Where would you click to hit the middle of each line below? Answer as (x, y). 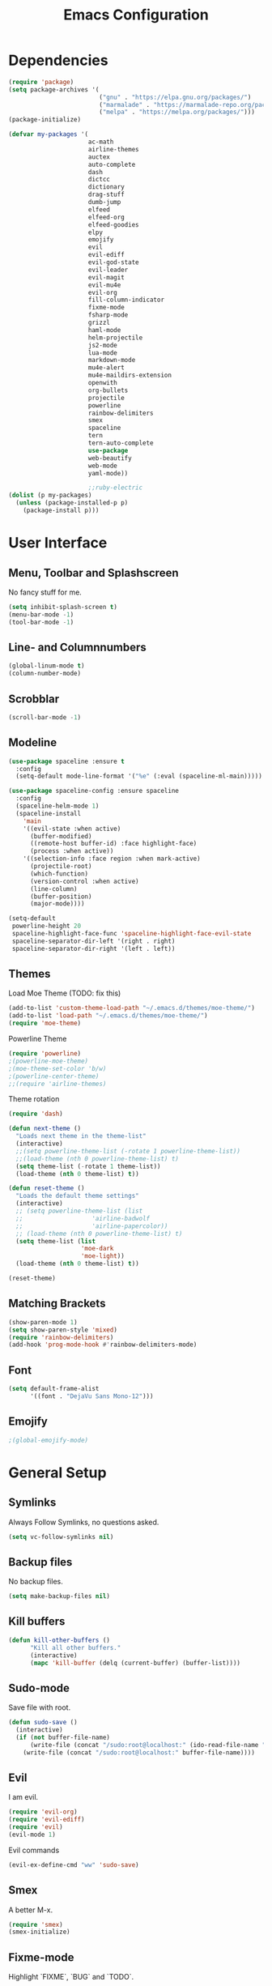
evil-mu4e (104, 285)
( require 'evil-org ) (43, 1812)
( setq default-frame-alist (54, 1389)
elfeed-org (106, 217)
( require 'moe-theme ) (45, 1023)
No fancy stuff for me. (45, 592)
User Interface (58, 543)
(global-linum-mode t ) (47, 666)
